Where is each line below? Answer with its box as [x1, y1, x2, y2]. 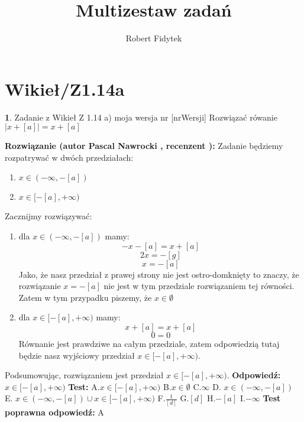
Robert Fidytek [125, 32, 182, 44]
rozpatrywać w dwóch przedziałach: [5, 151, 134, 163]
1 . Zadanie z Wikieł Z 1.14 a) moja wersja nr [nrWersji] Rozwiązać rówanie [5, 111, 277, 123]
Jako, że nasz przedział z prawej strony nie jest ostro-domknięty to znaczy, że [18, 268, 299, 280]
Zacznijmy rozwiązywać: [5, 210, 92, 222]
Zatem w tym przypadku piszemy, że [18, 291, 152, 303]
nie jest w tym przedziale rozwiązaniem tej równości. [104, 280, 295, 292]
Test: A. [68, 380, 100, 392]
